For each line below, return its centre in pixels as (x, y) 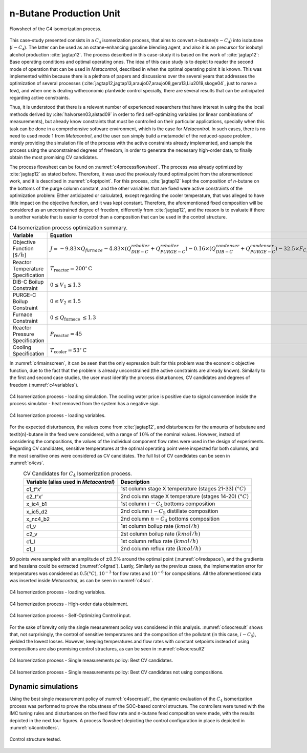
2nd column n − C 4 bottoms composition (170, 519)
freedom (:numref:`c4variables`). (44, 385)
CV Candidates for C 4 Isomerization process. (78, 474)
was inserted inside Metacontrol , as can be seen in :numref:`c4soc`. (81, 580)
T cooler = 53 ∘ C (68, 350)
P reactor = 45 (66, 335)
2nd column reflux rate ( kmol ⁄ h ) (161, 549)
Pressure (23, 334)
